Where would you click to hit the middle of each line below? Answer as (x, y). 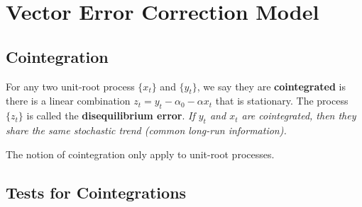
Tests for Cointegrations (96, 192)
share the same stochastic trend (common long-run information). (146, 130)
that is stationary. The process (282, 101)
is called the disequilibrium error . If (111, 116)
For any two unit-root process (70, 86)
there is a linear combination (68, 101)
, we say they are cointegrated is (271, 86)
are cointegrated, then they (299, 116)
